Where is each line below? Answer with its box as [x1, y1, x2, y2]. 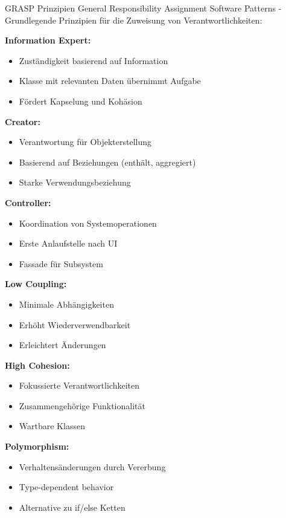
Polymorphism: [5, 440, 69, 453]
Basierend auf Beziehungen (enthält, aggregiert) [19, 155, 196, 168]
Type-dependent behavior [19, 481, 114, 493]
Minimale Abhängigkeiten [19, 297, 114, 310]
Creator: [5, 115, 40, 128]
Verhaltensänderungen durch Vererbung [19, 460, 166, 473]
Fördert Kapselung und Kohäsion [19, 94, 142, 107]
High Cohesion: [5, 358, 70, 371]
